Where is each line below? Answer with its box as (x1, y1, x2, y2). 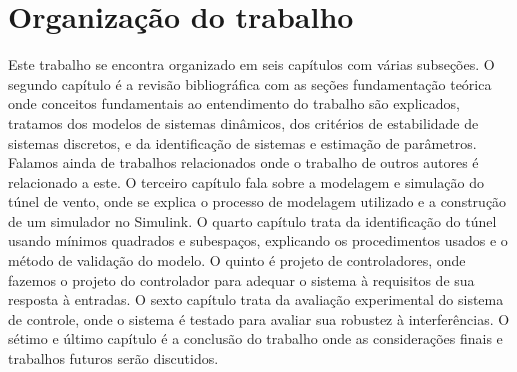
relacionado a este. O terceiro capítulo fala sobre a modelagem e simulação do (8, 171, 484, 192)
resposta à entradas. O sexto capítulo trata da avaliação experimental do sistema (8, 289, 504, 310)
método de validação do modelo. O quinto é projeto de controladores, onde (8, 250, 466, 271)
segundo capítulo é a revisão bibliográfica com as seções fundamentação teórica (8, 73, 492, 94)
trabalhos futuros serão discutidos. (8, 348, 219, 369)
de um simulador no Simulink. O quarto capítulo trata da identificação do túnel (8, 210, 497, 231)
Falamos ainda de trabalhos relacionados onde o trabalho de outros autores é (8, 152, 479, 173)
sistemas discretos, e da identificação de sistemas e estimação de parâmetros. (8, 132, 477, 153)
